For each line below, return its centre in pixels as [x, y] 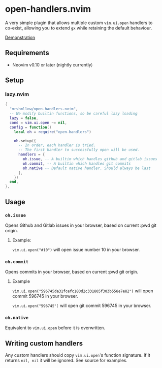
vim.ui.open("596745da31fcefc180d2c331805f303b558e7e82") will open [83, 291]
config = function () [31, 127]
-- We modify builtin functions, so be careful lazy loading [74, 114]
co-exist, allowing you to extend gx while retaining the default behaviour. [79, 28]
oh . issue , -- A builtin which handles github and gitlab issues [90, 159]
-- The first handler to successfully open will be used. [79, 150]
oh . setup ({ [25, 141]
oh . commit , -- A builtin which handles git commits [77, 163]
